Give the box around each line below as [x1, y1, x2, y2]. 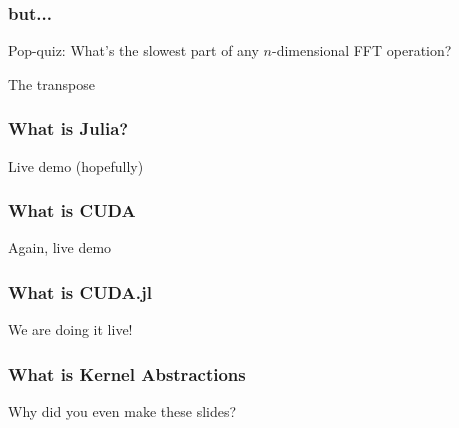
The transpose [8, 73, 95, 94]
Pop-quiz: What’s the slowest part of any [8, 40, 259, 61]
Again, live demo [8, 237, 112, 258]
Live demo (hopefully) [8, 155, 144, 176]
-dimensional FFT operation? [271, 40, 452, 61]
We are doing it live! [8, 319, 133, 340]
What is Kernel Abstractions [8, 361, 246, 386]
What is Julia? [8, 116, 129, 141]
